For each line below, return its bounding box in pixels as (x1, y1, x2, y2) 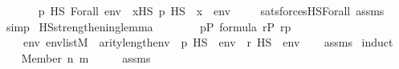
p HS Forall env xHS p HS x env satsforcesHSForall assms (38, 2, 385, 18)
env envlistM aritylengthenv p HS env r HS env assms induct (22, 34, 393, 51)
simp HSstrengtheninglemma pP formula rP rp (6, 18, 291, 34)
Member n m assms (21, 49, 151, 66)
